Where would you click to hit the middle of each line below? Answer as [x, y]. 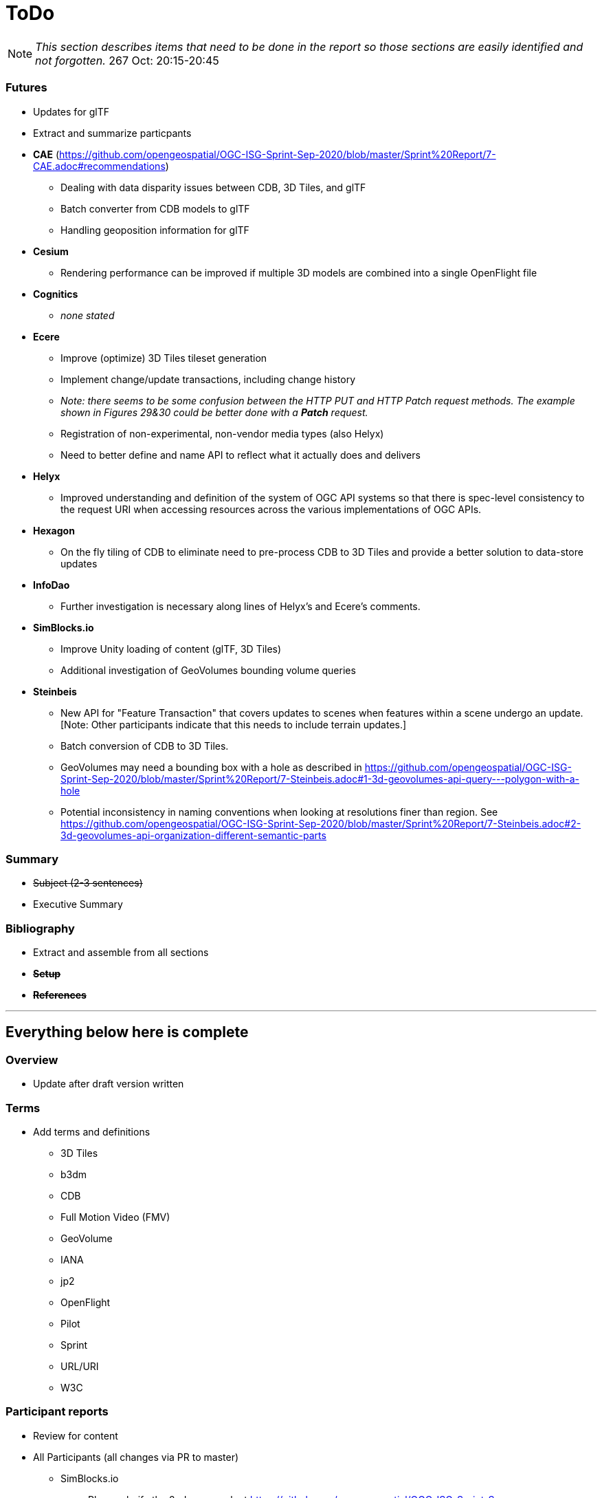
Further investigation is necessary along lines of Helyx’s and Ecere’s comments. [241, 606]
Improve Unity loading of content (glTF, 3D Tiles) [171, 649]
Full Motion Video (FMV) [115, 1217]
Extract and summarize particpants [112, 133]
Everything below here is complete [127, 1032]
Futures [26, 88]
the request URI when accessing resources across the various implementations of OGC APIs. [271, 509]
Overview [32, 1060]
